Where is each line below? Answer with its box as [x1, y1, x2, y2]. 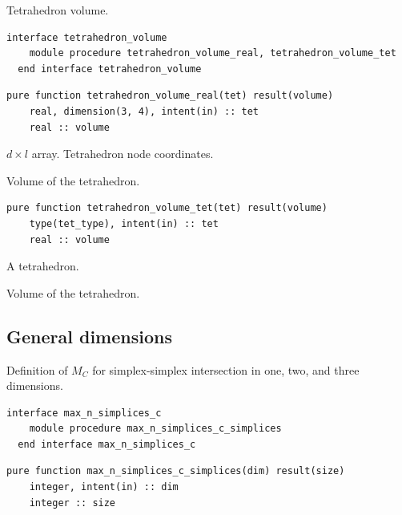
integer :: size [29, 497, 116, 509]
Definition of [6, 361, 68, 378]
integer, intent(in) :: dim [29, 481, 179, 493]
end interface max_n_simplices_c [18, 438, 196, 450]
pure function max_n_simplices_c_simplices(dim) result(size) [6, 465, 345, 477]
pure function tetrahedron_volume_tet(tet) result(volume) [6, 202, 328, 214]
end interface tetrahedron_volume [18, 63, 202, 75]
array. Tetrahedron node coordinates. [31, 145, 214, 162]
